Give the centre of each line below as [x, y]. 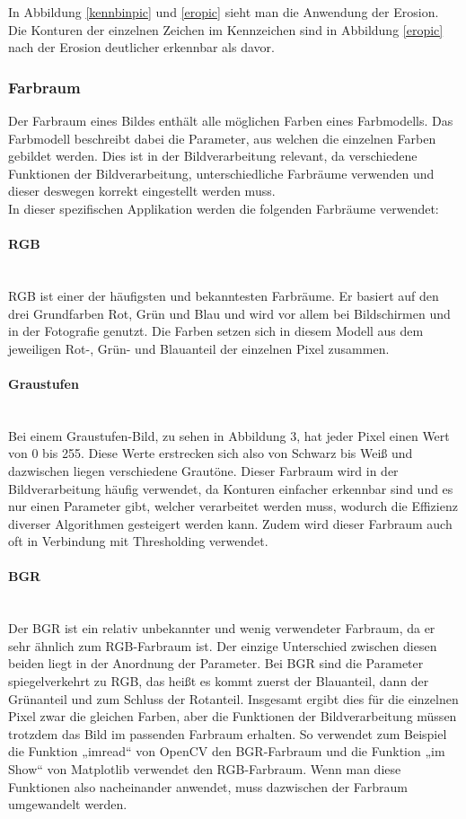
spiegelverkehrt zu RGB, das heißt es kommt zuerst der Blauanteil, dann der [219, 681]
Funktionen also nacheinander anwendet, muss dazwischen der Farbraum [208, 786]
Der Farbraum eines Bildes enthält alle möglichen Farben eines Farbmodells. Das [231, 120]
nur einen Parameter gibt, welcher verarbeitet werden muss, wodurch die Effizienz [233, 506]
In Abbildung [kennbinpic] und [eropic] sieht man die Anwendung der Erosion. [224, 12]
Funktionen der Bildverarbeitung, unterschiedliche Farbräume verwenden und [221, 173]
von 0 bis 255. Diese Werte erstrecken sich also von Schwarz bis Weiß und [211, 453]
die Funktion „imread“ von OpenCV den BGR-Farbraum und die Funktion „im [227, 751]
